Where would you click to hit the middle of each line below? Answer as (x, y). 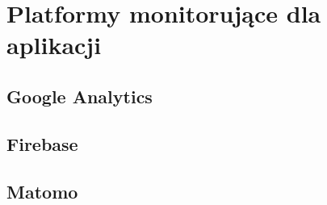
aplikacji (54, 45)
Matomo (42, 191)
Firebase (42, 143)
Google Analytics (80, 96)
